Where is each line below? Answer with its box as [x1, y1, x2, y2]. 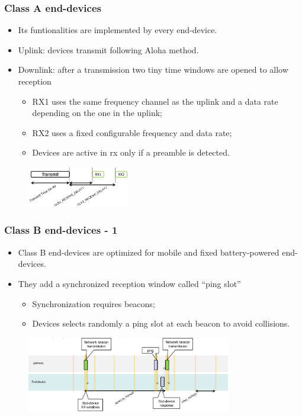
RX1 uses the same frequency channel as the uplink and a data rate [32, 95, 278, 107]
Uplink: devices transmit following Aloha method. [18, 43, 199, 56]
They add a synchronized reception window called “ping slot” [18, 277, 241, 289]
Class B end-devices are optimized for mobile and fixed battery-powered [18, 246, 279, 258]
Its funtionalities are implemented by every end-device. [18, 24, 217, 36]
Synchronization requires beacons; [32, 297, 155, 309]
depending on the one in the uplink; [32, 107, 162, 119]
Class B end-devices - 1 [4, 222, 118, 237]
